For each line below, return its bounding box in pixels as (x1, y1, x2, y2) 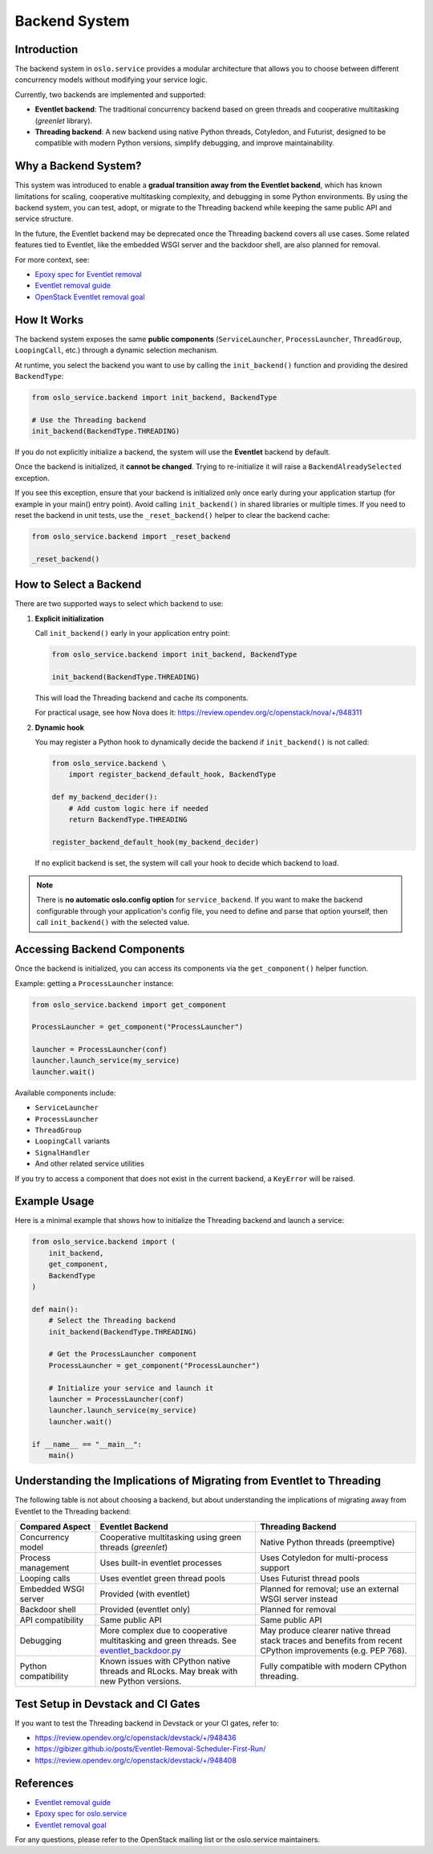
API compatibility (19, 1615, 84, 1626)
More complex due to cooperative (99, 1625, 228, 1636)
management (19, 1563, 70, 1574)
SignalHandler (34, 1148, 91, 1157)
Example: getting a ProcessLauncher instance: (14, 978, 174, 988)
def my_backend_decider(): (51, 793, 158, 802)
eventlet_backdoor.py (99, 1645, 182, 1656)
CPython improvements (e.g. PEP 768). (260, 1645, 408, 1656)
